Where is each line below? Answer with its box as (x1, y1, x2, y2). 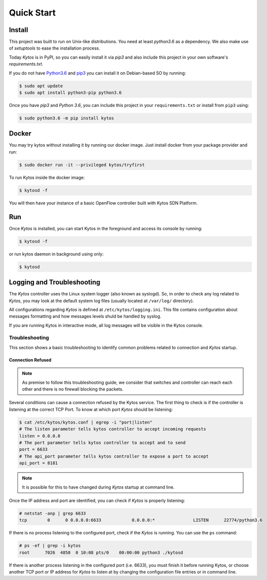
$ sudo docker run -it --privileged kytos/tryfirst (19, 162, 145, 168)
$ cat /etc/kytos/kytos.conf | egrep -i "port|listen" (19, 419, 152, 425)
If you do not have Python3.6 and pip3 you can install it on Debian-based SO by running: (9, 70, 186, 76)
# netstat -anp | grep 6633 (19, 511, 86, 516)
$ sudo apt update (19, 83, 63, 88)
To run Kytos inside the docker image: (9, 174, 85, 180)
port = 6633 (19, 447, 48, 452)
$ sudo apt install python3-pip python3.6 (19, 90, 122, 95)
